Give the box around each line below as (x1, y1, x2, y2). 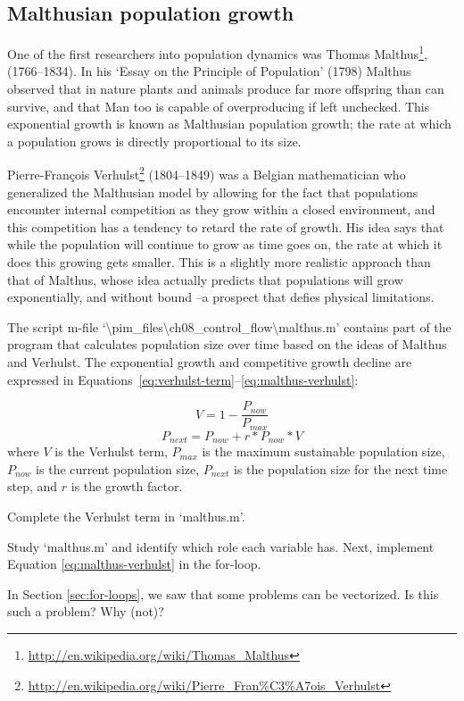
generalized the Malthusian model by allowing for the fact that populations (7, 182, 418, 201)
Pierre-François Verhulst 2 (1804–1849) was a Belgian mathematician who (7, 163, 406, 184)
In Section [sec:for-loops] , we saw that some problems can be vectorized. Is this (7, 584, 439, 603)
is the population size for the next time (233, 459, 448, 478)
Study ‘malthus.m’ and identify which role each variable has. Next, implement (7, 537, 435, 555)
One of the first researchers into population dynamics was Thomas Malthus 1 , (7, 42, 427, 63)
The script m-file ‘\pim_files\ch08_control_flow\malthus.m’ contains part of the (7, 317, 452, 336)
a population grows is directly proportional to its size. (7, 131, 302, 150)
